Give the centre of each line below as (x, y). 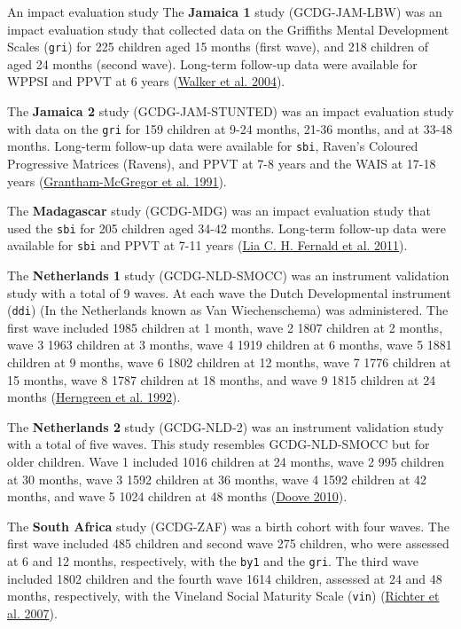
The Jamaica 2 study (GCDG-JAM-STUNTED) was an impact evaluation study (230, 111)
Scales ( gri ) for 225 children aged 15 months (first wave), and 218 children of (218, 47)
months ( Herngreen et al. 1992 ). (94, 397)
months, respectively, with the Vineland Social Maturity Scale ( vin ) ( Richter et (223, 596)
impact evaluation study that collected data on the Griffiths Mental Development (228, 29)
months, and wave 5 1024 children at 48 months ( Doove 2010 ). (177, 496)
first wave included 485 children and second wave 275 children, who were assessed (228, 543)
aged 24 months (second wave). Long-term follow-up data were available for (212, 63)
